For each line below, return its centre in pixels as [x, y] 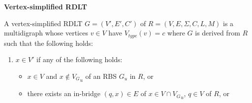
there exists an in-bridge [64, 93]
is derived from [218, 33]
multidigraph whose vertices [46, 33]
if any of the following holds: [79, 59]
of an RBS [101, 76]
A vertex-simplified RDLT [43, 23]
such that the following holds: [49, 43]
